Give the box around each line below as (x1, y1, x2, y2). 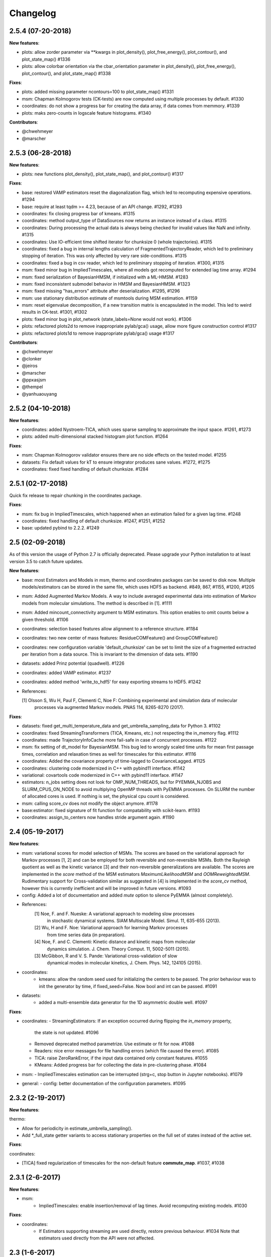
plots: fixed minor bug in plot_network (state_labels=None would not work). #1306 (22, 316, 192, 322)
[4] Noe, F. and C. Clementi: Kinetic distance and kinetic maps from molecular (34, 939, 196, 945)
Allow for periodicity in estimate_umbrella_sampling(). (22, 1125, 132, 1131)
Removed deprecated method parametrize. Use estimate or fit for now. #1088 (34, 1041, 195, 1047)
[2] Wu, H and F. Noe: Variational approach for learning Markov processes (34, 925, 188, 931)
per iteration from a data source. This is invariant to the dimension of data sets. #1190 (22, 651, 198, 657)
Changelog (9, 8, 56, 19)
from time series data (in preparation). (47, 932, 125, 938)
